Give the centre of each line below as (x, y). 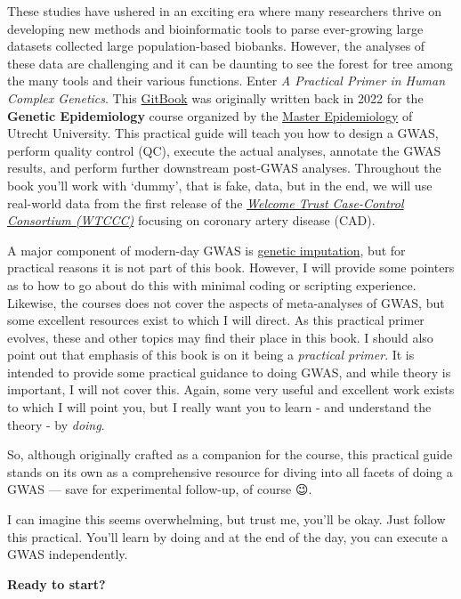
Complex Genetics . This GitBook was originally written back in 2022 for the (215, 97)
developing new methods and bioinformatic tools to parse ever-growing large (215, 28)
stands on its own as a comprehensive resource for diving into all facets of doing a (230, 471)
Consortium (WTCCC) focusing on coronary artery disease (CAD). (191, 220)
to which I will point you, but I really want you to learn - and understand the (219, 407)
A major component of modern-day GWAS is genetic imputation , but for (206, 250)
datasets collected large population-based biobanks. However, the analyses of (216, 46)
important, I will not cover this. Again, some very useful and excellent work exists (231, 389)
